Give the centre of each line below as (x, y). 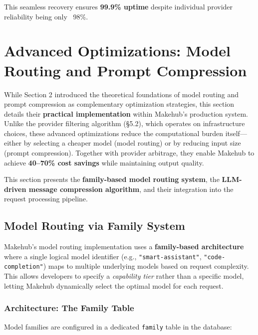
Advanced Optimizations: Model (117, 51)
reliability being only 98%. (46, 16)
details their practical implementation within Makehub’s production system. (126, 113)
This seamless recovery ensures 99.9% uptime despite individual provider (119, 6)
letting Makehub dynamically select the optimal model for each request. (114, 285)
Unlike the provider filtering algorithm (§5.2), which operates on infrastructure (125, 123)
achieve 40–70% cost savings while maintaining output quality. (104, 162)
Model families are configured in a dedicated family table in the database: (118, 326)
